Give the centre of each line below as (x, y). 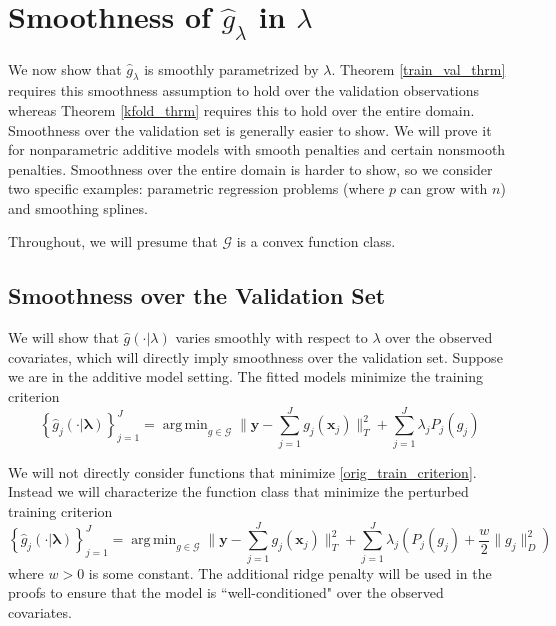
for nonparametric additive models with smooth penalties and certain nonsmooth (257, 149)
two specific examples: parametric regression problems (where (196, 188)
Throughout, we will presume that (113, 241)
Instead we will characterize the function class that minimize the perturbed (238, 491)
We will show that (63, 337)
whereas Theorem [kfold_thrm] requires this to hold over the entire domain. (241, 109)
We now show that (65, 68)
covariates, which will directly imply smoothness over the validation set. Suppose (255, 356)
